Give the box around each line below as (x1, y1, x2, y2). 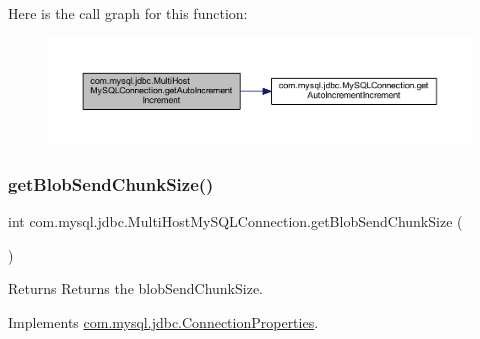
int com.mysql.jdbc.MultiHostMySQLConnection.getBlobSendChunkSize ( (8, 211, 463, 232)
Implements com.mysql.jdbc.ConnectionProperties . (8, 311, 319, 332)
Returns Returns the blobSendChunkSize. (8, 278, 264, 299)
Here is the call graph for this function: (8, 3, 248, 23)
